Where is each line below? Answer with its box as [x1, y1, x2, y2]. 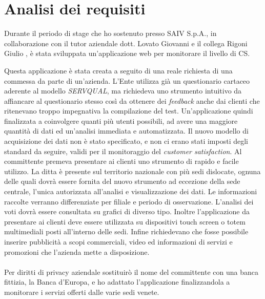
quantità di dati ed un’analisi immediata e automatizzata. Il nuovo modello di [4, 125, 249, 136]
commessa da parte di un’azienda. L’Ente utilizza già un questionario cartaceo [4, 75, 250, 86]
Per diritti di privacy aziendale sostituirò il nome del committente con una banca [4, 266, 258, 277]
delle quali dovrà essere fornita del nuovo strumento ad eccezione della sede [4, 176, 240, 186]
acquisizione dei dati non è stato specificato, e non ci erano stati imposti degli [4, 136, 249, 146]
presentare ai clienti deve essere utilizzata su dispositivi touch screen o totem [4, 216, 246, 227]
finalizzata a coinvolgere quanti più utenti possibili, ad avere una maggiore [4, 115, 238, 126]
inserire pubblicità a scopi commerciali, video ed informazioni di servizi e [4, 236, 233, 247]
